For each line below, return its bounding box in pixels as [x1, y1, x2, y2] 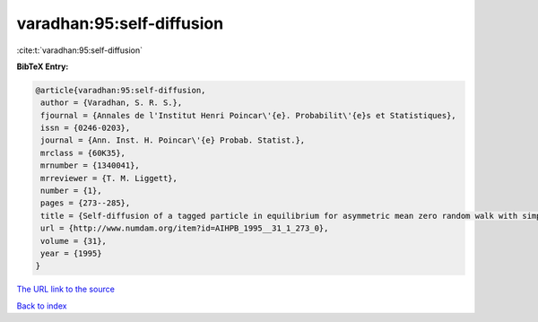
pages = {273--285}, [40, 198, 131, 208]
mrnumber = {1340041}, [40, 161, 141, 170]
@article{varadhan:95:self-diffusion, [35, 85, 206, 95]
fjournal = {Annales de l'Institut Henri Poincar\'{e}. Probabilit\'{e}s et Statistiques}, [40, 110, 456, 120]
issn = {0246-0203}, [40, 123, 131, 134]
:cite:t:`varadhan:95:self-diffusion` [16, 45, 143, 56]
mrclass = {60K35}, [40, 148, 126, 158]
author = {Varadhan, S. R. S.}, [40, 98, 183, 108]
